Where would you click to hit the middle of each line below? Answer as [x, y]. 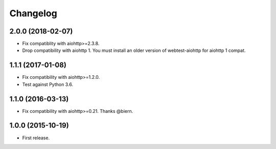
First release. [36, 138]
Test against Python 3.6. [48, 84]
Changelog [33, 13]
